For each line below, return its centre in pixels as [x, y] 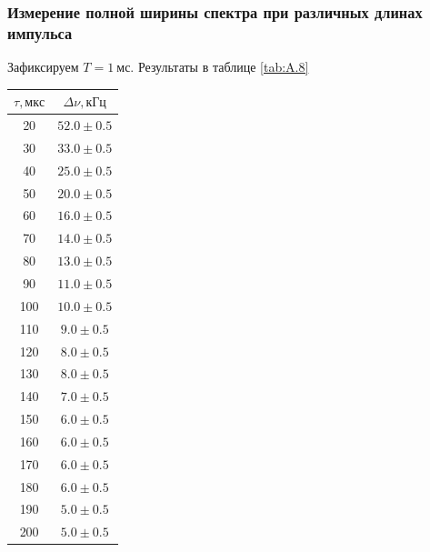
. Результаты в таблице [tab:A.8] [220, 67]
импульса [40, 32]
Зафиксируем [43, 67]
